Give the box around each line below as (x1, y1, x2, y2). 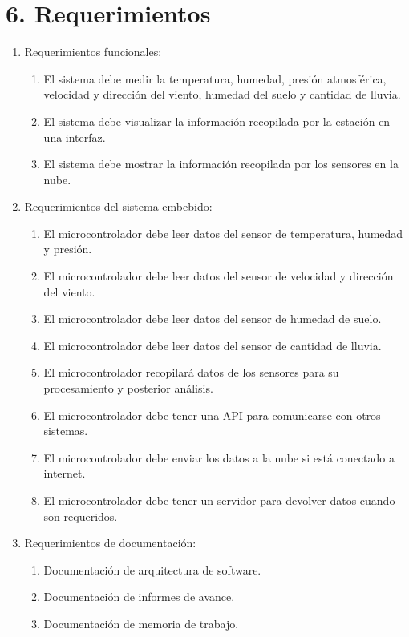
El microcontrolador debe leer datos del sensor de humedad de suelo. (43, 310, 382, 327)
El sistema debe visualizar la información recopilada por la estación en (43, 112, 391, 129)
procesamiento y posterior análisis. (43, 380, 213, 397)
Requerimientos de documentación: (24, 534, 196, 551)
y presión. (43, 240, 92, 257)
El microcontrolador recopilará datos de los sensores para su (43, 364, 339, 381)
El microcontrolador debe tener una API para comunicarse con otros (43, 406, 381, 423)
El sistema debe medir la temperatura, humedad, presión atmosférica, (43, 70, 387, 87)
